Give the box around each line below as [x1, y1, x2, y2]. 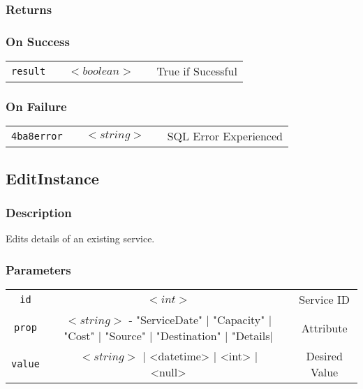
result [11, 65, 46, 77]
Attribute [301, 319, 348, 336]
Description [6, 203, 72, 221]
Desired [306, 348, 343, 365]
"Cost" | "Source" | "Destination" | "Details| [64, 328, 273, 344]
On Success [6, 32, 70, 50]
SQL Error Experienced [167, 128, 283, 145]
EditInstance [6, 167, 99, 189]
